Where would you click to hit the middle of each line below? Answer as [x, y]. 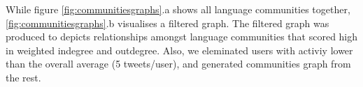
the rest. [23, 77]
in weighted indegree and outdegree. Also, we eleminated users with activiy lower [179, 50]
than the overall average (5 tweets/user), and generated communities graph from [178, 64]
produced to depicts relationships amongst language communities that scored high [182, 37]
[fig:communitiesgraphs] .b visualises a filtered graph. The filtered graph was [168, 23]
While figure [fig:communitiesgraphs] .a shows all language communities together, [178, 9]
